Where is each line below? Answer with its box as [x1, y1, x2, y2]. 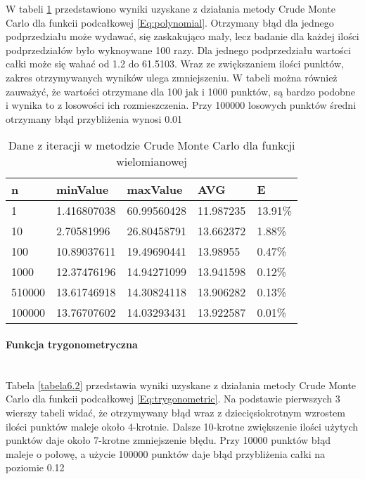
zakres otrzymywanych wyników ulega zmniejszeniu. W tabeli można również [6, 70, 338, 84]
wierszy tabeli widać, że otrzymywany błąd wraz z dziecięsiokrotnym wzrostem [6, 405, 345, 419]
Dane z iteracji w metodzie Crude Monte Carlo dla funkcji [8, 137, 295, 154]
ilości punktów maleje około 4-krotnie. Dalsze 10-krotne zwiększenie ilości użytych [6, 419, 359, 433]
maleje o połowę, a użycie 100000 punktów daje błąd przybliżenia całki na [6, 446, 325, 461]
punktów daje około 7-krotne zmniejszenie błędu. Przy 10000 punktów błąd [6, 433, 331, 447]
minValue [56, 181, 109, 198]
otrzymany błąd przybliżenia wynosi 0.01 [6, 111, 183, 126]
